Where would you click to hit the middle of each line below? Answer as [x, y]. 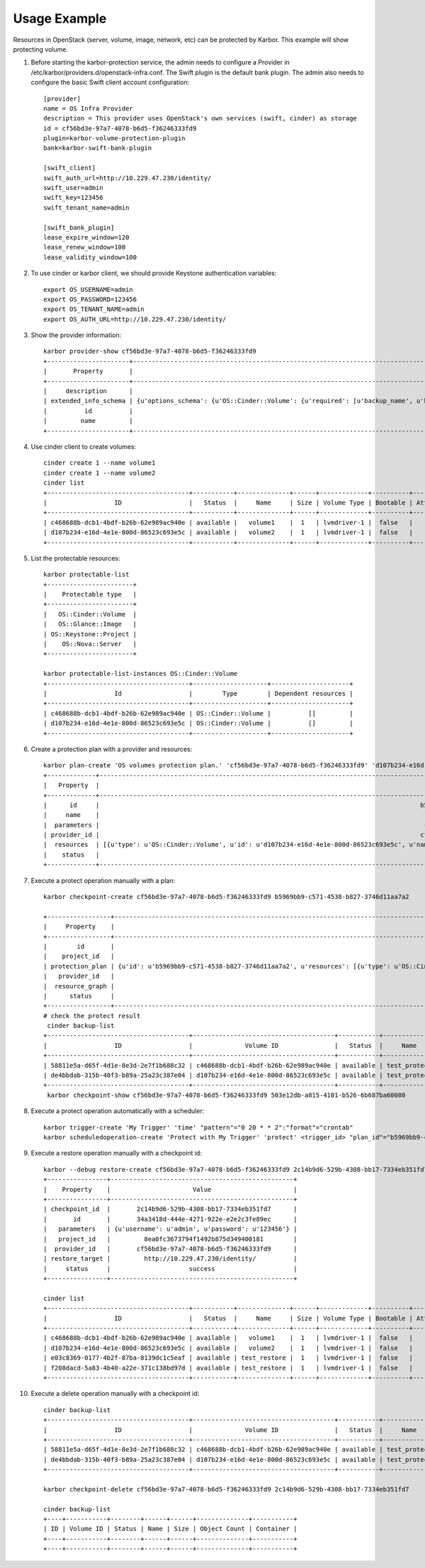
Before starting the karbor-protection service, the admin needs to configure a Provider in [160, 62]
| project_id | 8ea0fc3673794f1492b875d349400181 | [170, 1239]
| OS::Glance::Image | [90, 624]
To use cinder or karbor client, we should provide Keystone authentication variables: [154, 273]
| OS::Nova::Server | [90, 644]
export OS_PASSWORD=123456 [90, 299]
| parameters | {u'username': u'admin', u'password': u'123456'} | [170, 1229]
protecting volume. [41, 49]
